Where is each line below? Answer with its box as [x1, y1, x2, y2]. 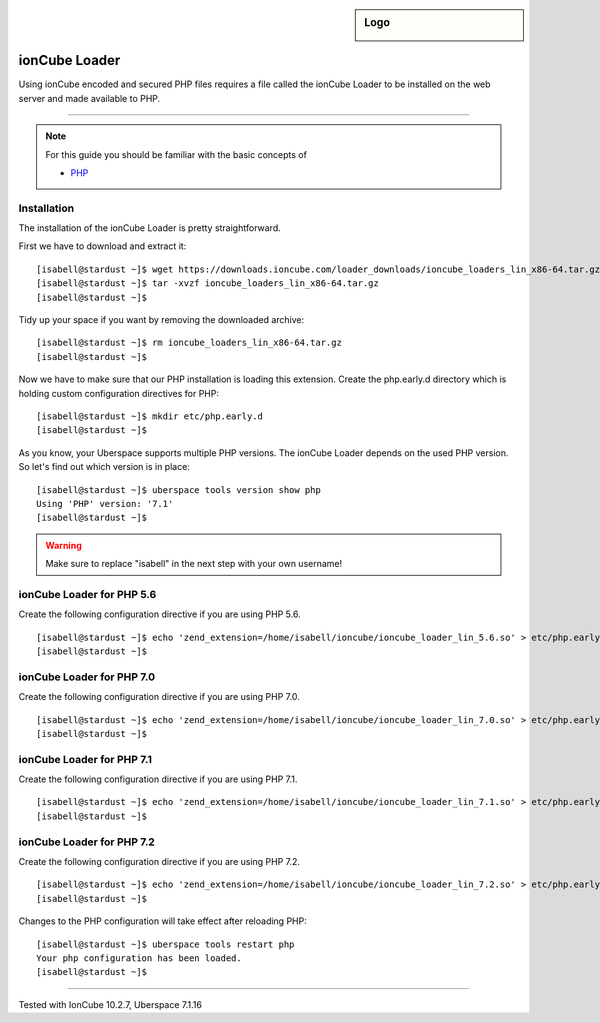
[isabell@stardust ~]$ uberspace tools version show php [36, 484, 322, 495]
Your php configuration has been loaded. [36, 952, 242, 964]
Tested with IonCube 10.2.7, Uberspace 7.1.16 [18, 998, 202, 1010]
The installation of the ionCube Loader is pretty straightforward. [18, 222, 281, 234]
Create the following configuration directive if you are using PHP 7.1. [18, 773, 298, 785]
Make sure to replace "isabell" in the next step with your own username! [45, 558, 343, 570]
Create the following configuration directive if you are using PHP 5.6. [18, 608, 301, 620]
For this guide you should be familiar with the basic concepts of [45, 148, 307, 160]
